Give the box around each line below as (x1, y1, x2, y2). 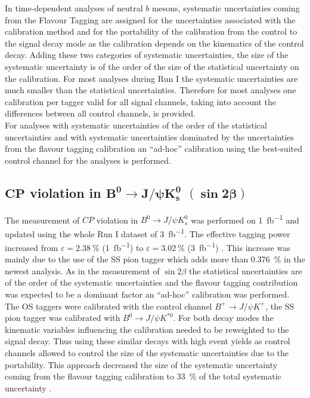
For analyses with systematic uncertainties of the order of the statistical (5, 118, 267, 131)
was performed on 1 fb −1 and (191, 212, 299, 226)
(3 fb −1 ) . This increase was (187, 240, 290, 253)
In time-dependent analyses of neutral (5, 2, 143, 14)
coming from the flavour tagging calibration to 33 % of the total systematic (5, 370, 281, 382)
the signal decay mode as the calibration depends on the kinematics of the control (5, 36, 304, 49)
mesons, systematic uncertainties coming (151, 2, 300, 14)
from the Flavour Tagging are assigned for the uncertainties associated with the (5, 13, 296, 26)
